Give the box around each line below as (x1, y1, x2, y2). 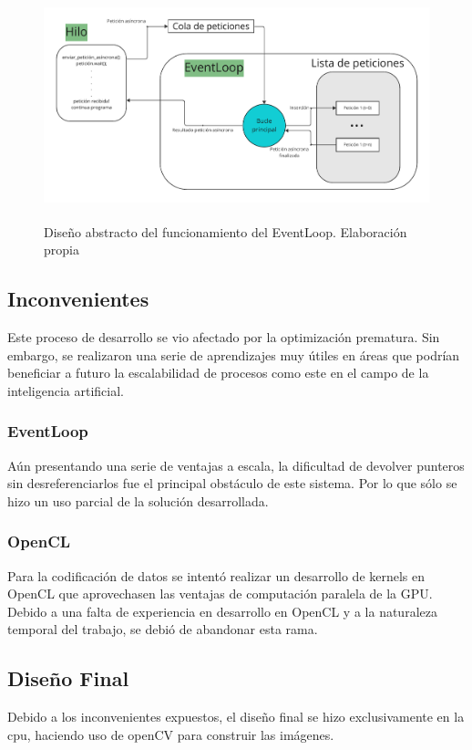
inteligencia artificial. (7, 380, 125, 400)
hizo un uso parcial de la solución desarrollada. (7, 491, 269, 510)
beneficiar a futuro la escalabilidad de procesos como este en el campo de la (7, 363, 429, 382)
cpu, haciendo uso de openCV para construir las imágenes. (7, 724, 334, 744)
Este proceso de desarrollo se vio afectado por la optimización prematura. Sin (7, 327, 440, 346)
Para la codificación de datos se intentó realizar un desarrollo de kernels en (7, 566, 426, 585)
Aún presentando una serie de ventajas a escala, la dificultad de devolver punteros (7, 455, 465, 474)
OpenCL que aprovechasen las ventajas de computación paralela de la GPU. (7, 584, 433, 603)
